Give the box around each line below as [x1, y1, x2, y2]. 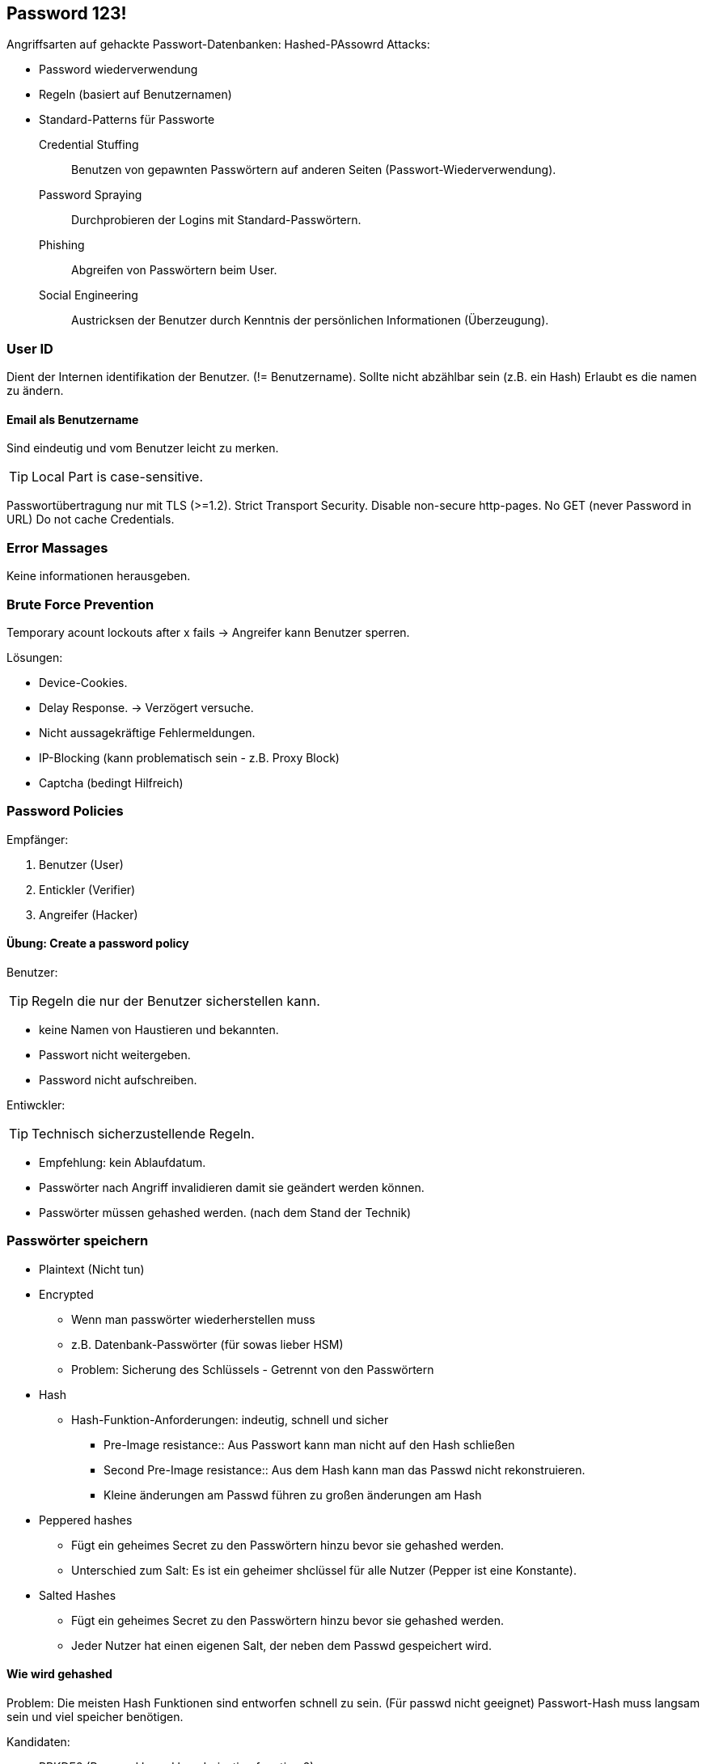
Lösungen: [6, 650, 63, 664]
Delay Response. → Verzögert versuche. [39, 700, 254, 715]
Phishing [39, 238, 85, 252]
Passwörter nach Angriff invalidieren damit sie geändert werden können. [39, 1180, 425, 1194]
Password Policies [6, 803, 124, 820]
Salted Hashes [39, 1588, 116, 1602]
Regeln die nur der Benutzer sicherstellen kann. [32, 992, 320, 1009]
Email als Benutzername [6, 412, 139, 426]
